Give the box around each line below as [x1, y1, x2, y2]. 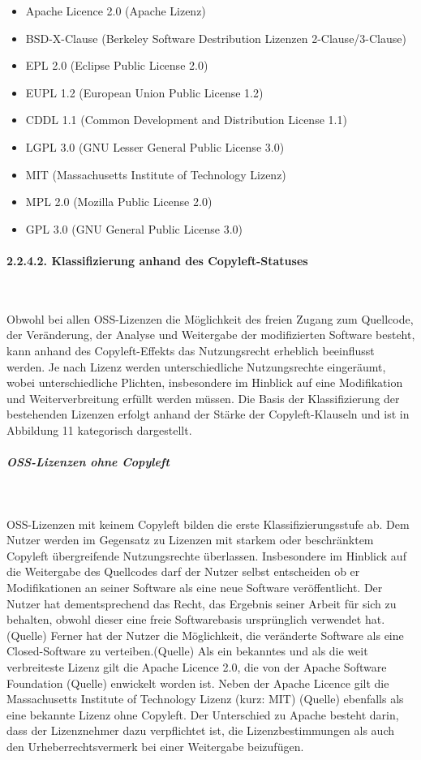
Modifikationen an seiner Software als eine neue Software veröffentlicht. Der [6, 579, 383, 596]
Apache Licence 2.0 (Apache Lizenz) [25, 2, 206, 19]
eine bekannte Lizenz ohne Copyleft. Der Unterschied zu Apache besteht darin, [6, 706, 399, 723]
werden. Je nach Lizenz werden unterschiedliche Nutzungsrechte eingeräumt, [6, 358, 386, 375]
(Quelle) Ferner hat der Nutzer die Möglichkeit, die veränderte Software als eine [6, 626, 404, 643]
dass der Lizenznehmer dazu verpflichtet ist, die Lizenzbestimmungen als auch [6, 722, 395, 739]
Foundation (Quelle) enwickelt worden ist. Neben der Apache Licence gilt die [6, 674, 389, 691]
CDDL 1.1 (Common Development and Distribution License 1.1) [25, 111, 347, 128]
